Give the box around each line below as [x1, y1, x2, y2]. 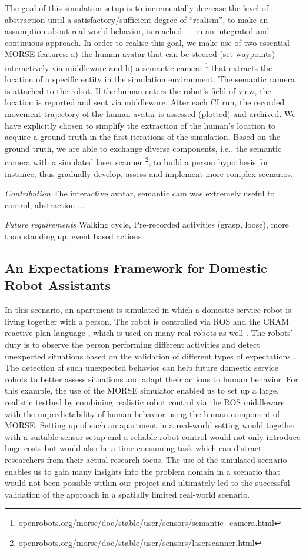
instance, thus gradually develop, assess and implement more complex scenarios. [5, 167, 293, 179]
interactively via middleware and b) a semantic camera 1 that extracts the [5, 59, 272, 74]
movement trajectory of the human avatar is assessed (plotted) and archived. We [5, 108, 296, 119]
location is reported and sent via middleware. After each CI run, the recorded [5, 96, 285, 108]
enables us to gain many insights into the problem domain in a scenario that [5, 465, 280, 477]
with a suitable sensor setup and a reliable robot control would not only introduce [5, 430, 301, 442]
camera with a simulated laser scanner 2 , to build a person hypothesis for [5, 154, 269, 168]
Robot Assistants [5, 276, 111, 294]
